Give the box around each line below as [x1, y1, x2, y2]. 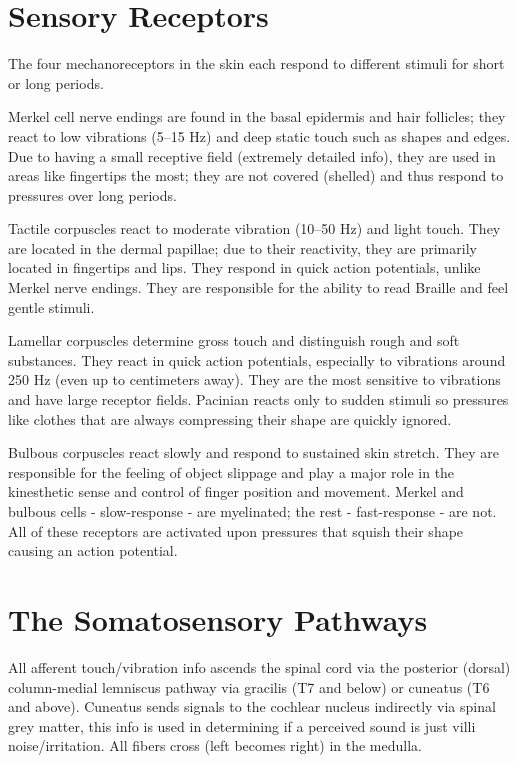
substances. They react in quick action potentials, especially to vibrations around [8, 349, 506, 370]
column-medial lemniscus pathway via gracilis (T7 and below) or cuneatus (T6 [8, 676, 490, 697]
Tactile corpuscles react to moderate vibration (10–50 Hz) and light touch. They [8, 218, 501, 239]
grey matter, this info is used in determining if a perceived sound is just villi [8, 715, 476, 736]
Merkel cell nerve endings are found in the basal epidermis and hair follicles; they [8, 106, 506, 127]
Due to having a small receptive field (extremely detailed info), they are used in [8, 145, 496, 166]
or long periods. [8, 72, 104, 93]
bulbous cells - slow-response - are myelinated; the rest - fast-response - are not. [8, 501, 497, 521]
